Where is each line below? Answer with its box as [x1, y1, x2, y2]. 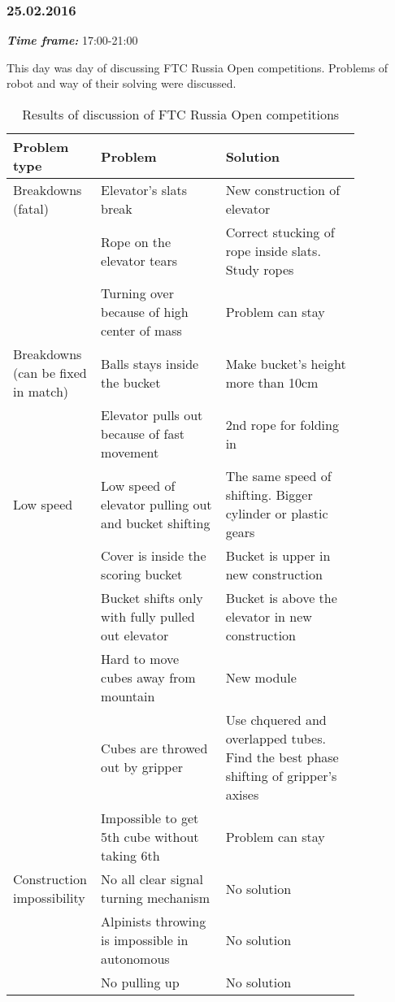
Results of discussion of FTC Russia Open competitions [22, 105, 340, 124]
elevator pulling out [101, 494, 212, 514]
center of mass [101, 321, 182, 340]
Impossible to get [101, 809, 199, 827]
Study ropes [225, 260, 294, 279]
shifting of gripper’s [225, 766, 337, 785]
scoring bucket [101, 565, 183, 583]
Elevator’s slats [101, 180, 187, 199]
